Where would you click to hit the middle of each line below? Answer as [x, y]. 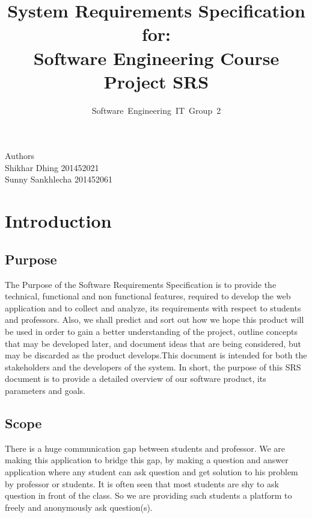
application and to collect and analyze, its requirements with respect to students [153, 307]
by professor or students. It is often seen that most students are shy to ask [142, 483]
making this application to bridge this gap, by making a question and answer [147, 460]
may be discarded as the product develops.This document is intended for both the [156, 355]
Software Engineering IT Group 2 [156, 110]
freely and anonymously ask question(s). [79, 507]
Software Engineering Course [156, 58]
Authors [20, 156]
